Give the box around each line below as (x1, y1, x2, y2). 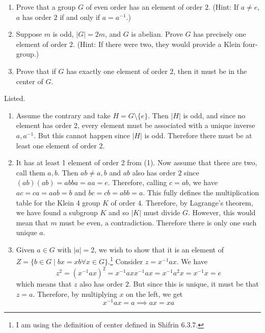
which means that (16, 278, 72, 289)
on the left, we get (126, 288, 183, 299)
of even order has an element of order (86, 2, 203, 12)
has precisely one (193, 29, 246, 39)
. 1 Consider (108, 254, 143, 267)
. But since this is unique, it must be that (128, 278, 259, 289)
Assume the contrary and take (16, 110, 111, 120)
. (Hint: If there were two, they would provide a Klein (73, 38, 241, 49)
